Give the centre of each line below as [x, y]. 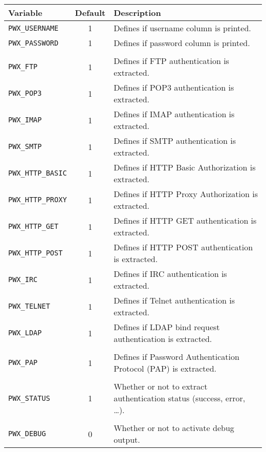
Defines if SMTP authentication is [175, 141]
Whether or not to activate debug [174, 428]
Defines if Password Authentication [176, 357]
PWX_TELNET [29, 306]
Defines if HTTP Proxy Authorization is [186, 194]
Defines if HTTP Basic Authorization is [185, 167]
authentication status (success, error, [180, 398]
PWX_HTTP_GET [34, 226]
